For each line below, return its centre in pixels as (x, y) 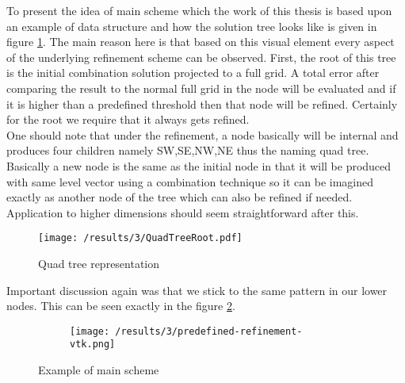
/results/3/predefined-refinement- (209, 331)
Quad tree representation (99, 263)
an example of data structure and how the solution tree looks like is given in (192, 26)
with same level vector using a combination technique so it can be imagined (190, 181)
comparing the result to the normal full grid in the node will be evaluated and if (201, 88)
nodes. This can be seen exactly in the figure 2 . (121, 306)
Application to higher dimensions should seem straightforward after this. (183, 212)
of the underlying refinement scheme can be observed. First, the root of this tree (201, 57)
